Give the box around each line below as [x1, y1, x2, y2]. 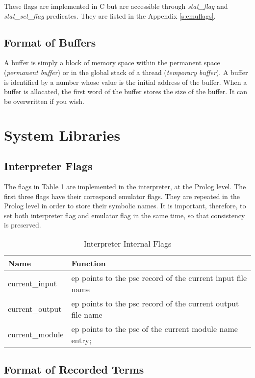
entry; [71, 334, 92, 346]
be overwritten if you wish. [4, 96, 84, 106]
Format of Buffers [4, 34, 96, 50]
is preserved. [4, 220, 41, 230]
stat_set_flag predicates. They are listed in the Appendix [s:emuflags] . [4, 10, 216, 21]
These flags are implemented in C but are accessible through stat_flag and [4, 1, 228, 11]
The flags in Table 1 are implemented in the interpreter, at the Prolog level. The [4, 181, 246, 191]
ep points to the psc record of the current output [71, 297, 239, 309]
